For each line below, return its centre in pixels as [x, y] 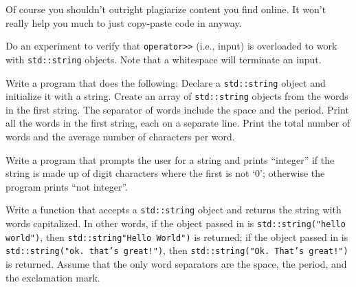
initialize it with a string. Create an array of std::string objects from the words [177, 96]
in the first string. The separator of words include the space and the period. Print [177, 109]
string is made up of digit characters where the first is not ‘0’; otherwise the [165, 173]
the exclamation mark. [53, 277]
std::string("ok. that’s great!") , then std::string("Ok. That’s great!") [177, 250]
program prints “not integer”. [67, 186]
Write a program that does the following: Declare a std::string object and [166, 82]
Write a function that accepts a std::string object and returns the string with [174, 210]
